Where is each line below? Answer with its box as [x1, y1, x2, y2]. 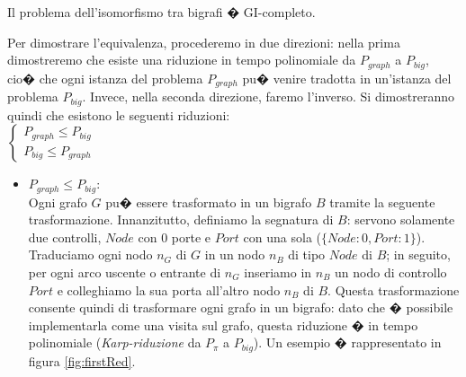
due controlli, [28, 227, 102, 246]
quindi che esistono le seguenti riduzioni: [7, 105, 230, 124]
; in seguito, [386, 245, 451, 264]
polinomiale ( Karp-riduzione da [28, 333, 202, 352]
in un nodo [204, 245, 265, 264]
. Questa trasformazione [327, 280, 460, 299]
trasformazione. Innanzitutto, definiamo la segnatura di [28, 210, 334, 229]
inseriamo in [244, 262, 312, 281]
